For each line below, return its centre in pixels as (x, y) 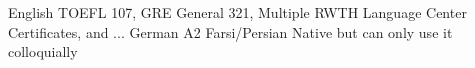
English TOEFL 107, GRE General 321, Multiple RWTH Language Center (237, 12)
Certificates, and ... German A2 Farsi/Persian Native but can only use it (230, 31)
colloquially (43, 51)
